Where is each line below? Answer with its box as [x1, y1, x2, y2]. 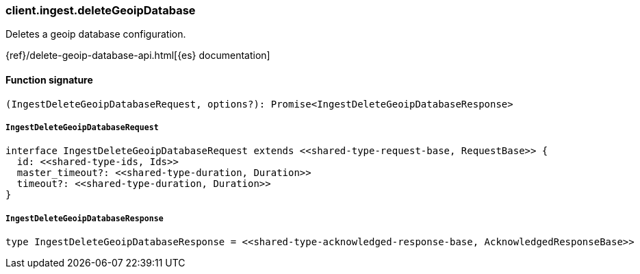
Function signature [5, 73, 93, 86]
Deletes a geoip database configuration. [5, 28, 186, 40]
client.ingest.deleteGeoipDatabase [5, 3, 196, 17]
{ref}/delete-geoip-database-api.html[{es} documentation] [5, 49, 270, 62]
